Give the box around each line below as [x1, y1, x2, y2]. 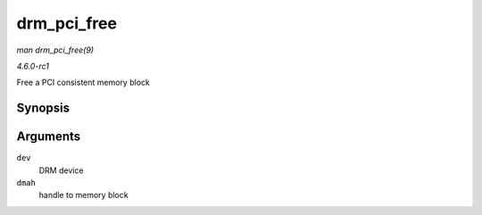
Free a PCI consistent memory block [16, 77, 151, 88]
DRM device [38, 165, 84, 176]
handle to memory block [38, 190, 129, 201]
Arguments [16, 129, 81, 145]
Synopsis [16, 101, 71, 116]
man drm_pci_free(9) [16, 45, 94, 55]
